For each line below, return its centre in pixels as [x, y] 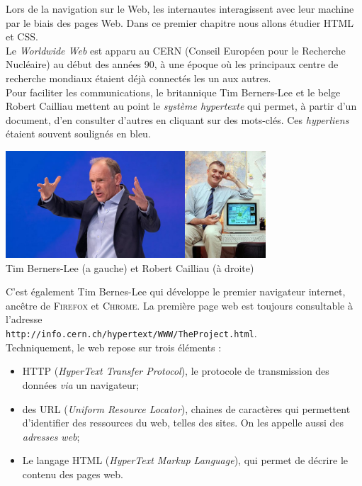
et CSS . [22, 36]
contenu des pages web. [73, 474]
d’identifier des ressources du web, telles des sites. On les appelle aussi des [183, 423]
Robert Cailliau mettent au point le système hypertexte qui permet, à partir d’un [181, 106]
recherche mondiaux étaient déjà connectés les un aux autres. [138, 78]
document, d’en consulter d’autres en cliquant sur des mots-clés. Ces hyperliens [177, 119]
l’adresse [24, 319]
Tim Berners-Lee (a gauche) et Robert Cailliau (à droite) [130, 267]
